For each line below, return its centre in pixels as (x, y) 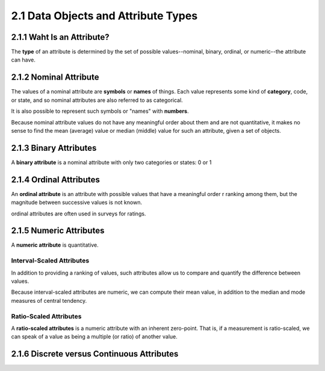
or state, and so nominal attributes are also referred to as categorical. (97, 100)
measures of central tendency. (49, 300)
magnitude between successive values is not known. (77, 203)
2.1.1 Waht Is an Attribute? (60, 37)
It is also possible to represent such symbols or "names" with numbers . (100, 111)
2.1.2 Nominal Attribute (55, 78)
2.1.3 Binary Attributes (54, 148)
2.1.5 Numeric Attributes (58, 231)
